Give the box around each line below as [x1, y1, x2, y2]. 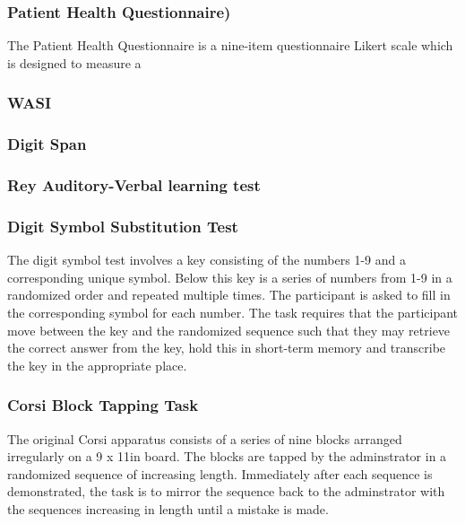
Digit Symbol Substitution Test [7, 214, 238, 237]
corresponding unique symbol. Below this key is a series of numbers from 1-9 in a [7, 267, 452, 286]
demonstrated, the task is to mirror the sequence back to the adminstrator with [7, 482, 445, 501]
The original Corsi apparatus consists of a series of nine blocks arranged [7, 429, 402, 448]
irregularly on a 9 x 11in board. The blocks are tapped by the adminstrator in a [7, 447, 447, 466]
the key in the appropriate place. [7, 355, 187, 374]
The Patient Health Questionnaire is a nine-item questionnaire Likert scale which [7, 36, 453, 55]
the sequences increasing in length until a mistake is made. [7, 499, 329, 518]
